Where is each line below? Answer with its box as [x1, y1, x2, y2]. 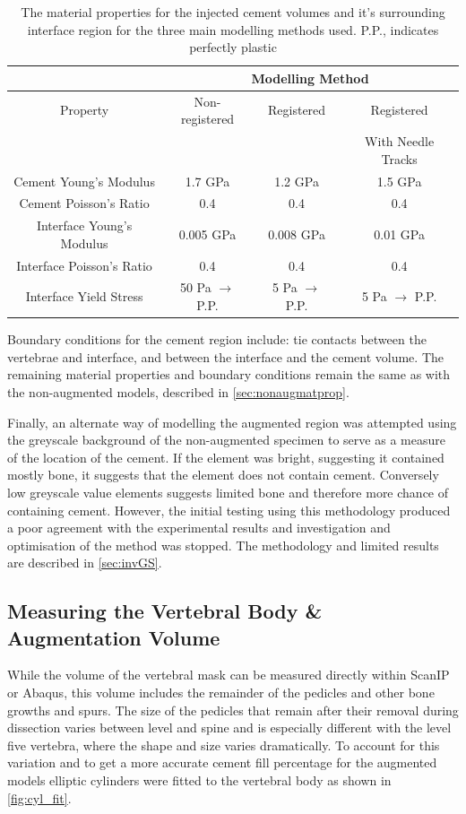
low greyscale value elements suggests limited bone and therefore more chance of [7, 482, 449, 501]
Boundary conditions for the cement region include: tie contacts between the [7, 330, 427, 349]
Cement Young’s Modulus [13, 171, 155, 190]
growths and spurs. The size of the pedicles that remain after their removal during [7, 700, 459, 719]
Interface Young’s [36, 216, 133, 235]
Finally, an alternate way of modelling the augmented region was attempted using [7, 412, 457, 431]
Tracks [381, 149, 418, 168]
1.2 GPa [274, 171, 319, 190]
